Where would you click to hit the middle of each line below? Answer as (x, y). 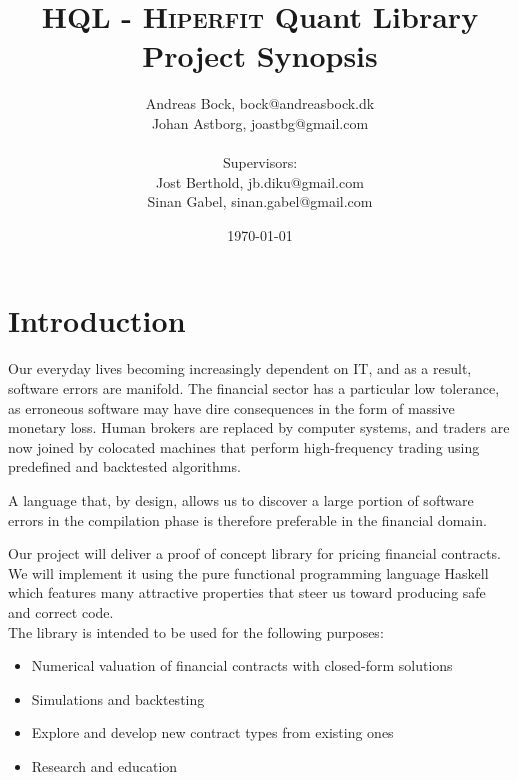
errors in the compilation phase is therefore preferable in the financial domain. (247, 519)
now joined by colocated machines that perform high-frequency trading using (244, 446)
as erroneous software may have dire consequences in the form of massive (231, 407)
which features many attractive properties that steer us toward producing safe (247, 592)
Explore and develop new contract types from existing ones (212, 732)
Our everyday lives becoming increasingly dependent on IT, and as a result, (240, 368)
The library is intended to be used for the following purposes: (196, 631)
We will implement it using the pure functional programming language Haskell (248, 572)
